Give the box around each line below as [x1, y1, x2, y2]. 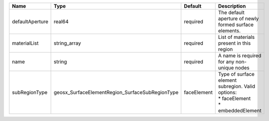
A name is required [218, 52, 262, 59]
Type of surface [218, 71, 255, 77]
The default [218, 9, 245, 16]
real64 [54, 18, 69, 25]
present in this [218, 40, 251, 46]
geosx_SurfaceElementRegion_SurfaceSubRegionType [54, 89, 179, 96]
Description [218, 3, 246, 9]
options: [218, 89, 237, 96]
